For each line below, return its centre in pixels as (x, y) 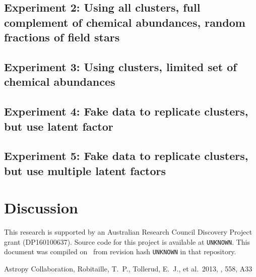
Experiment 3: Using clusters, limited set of (120, 66)
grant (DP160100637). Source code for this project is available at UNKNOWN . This (127, 241)
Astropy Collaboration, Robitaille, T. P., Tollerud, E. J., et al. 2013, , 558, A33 (128, 269)
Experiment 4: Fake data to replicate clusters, (126, 111)
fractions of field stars (62, 37)
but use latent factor (59, 126)
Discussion (41, 208)
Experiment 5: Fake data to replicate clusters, (126, 156)
